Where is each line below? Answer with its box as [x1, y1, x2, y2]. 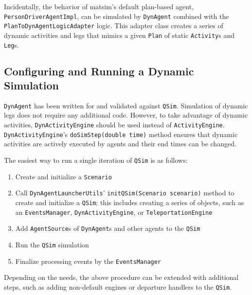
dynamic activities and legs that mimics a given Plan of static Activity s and [4, 30, 235, 40]
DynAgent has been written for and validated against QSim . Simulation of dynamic [4, 100, 248, 110]
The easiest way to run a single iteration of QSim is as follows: [4, 155, 188, 165]
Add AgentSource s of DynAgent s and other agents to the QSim [15, 223, 200, 233]
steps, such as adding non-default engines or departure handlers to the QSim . [4, 281, 232, 292]
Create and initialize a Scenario [15, 171, 112, 181]
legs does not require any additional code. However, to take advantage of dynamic [4, 110, 248, 120]
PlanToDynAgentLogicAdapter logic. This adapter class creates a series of [4, 20, 223, 31]
